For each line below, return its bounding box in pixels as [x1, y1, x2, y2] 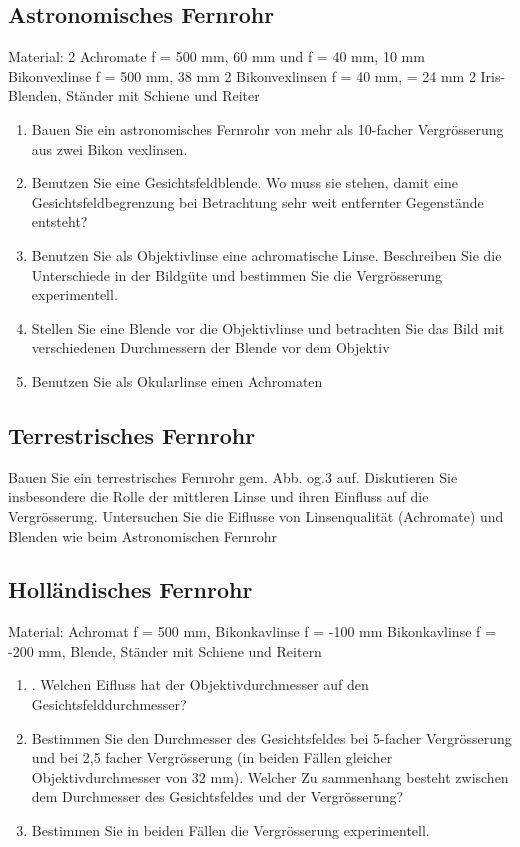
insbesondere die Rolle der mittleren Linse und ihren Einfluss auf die [8, 486, 429, 507]
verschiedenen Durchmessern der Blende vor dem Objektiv [31, 337, 390, 358]
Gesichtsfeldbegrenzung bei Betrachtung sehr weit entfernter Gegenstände [31, 191, 484, 212]
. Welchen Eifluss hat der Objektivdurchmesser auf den [31, 674, 369, 695]
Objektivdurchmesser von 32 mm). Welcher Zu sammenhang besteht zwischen [31, 766, 509, 787]
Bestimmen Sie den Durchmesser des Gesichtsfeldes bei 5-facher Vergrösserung [31, 727, 512, 748]
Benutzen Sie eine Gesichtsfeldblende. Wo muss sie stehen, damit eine [31, 172, 458, 193]
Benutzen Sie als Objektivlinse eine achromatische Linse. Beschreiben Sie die [31, 244, 502, 265]
